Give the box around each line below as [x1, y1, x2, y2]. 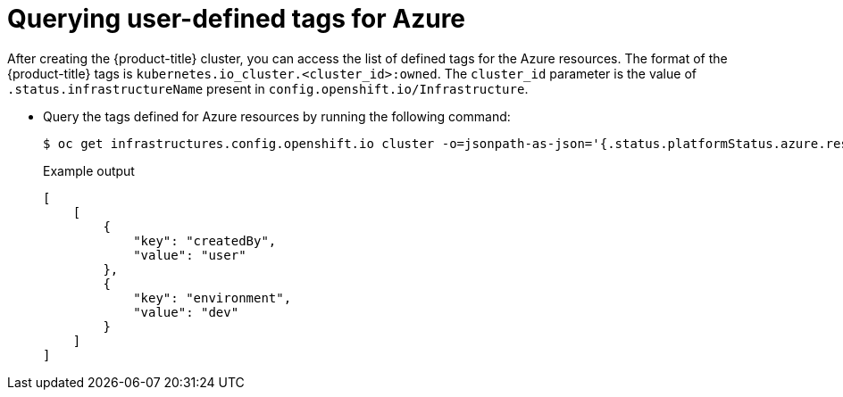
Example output [43, 162, 135, 178]
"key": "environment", [133, 290, 292, 305]
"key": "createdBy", [133, 233, 277, 248]
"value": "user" [133, 247, 246, 262]
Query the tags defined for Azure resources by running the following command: [43, 108, 511, 124]
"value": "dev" [133, 304, 239, 319]
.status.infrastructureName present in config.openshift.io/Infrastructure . [7, 80, 529, 96]
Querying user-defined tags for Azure [7, 4, 466, 34]
